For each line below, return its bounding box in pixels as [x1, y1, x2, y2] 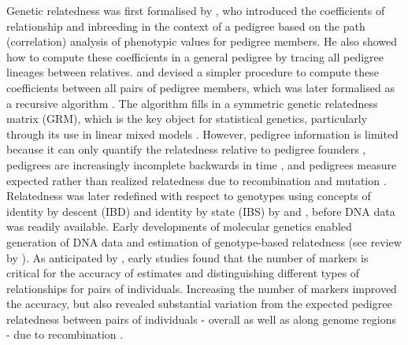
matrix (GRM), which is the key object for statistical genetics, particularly [6, 110, 368, 127]
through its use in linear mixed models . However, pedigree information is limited [6, 125, 399, 142]
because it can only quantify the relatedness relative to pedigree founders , [6, 141, 366, 158]
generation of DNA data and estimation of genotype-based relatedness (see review [6, 233, 402, 250]
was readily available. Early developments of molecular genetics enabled [6, 218, 352, 235]
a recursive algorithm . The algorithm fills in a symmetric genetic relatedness [6, 95, 378, 111]
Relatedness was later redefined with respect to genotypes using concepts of [6, 187, 371, 204]
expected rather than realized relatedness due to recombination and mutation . [6, 172, 387, 188]
